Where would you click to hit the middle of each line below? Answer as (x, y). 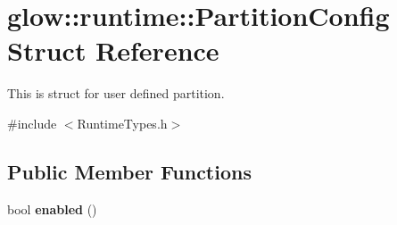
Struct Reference (113, 50)
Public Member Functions (129, 171)
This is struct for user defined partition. (116, 93)
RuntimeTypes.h (122, 123)
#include (32, 123)
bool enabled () (52, 208)
